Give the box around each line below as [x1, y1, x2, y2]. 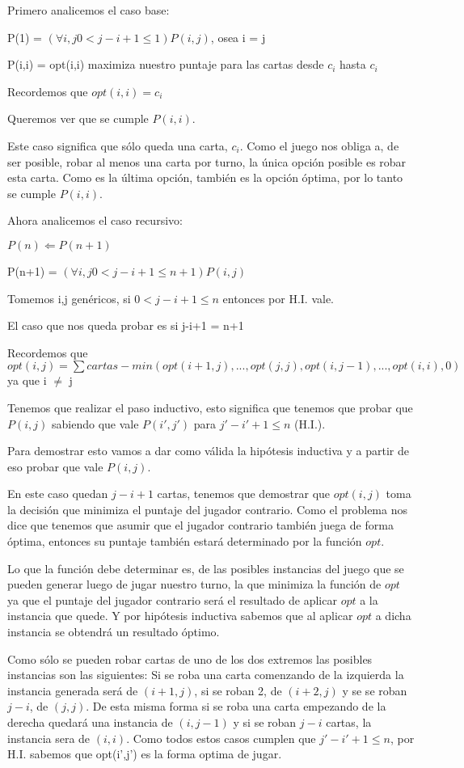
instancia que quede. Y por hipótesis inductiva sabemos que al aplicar [7, 607, 353, 624]
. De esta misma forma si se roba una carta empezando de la [86, 698, 386, 715]
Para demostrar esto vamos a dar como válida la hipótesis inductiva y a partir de [7, 442, 410, 459]
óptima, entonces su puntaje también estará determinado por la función [7, 533, 362, 550]
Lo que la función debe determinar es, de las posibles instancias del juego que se [7, 559, 404, 576]
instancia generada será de [7, 681, 138, 698]
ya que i [7, 372, 47, 389]
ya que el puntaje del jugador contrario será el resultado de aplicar [7, 591, 337, 608]
